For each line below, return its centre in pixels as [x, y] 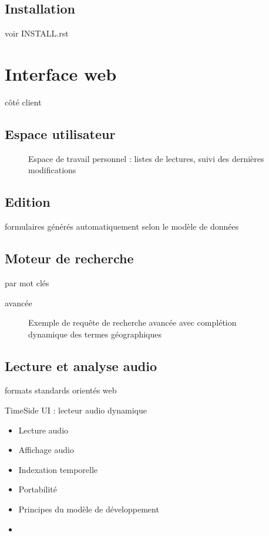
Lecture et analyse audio [81, 365]
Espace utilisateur [60, 133]
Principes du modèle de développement [89, 509]
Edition [28, 202]
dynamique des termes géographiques [95, 334]
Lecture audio [43, 430]
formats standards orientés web [61, 390]
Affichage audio [46, 450]
